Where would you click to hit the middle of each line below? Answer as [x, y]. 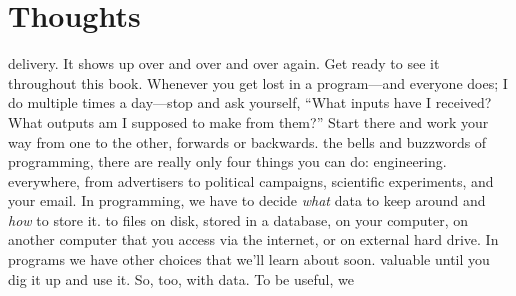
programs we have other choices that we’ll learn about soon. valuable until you [249, 259]
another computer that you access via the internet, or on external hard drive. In [253, 239]
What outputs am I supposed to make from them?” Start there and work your [248, 121]
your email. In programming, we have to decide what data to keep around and [247, 200]
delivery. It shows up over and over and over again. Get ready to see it [224, 63]
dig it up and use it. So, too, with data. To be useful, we [181, 278]
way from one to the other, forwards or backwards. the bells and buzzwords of [247, 141]
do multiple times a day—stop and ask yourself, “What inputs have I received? [250, 102]
